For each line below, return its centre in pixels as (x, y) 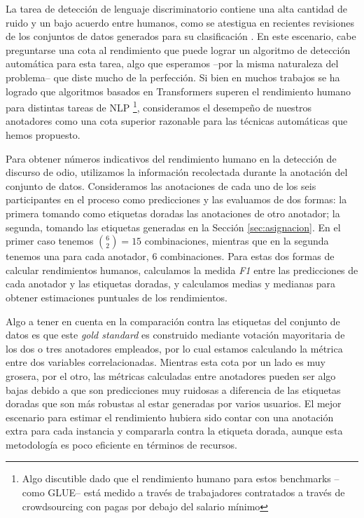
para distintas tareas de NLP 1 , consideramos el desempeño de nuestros (159, 106)
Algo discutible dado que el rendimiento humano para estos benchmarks (176, 478)
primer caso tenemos (50, 241)
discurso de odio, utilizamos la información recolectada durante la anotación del (177, 172)
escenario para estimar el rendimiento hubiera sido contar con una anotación (170, 417)
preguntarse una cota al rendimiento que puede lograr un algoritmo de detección (178, 49)
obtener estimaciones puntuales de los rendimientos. (117, 297)
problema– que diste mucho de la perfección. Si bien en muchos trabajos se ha (173, 77)
